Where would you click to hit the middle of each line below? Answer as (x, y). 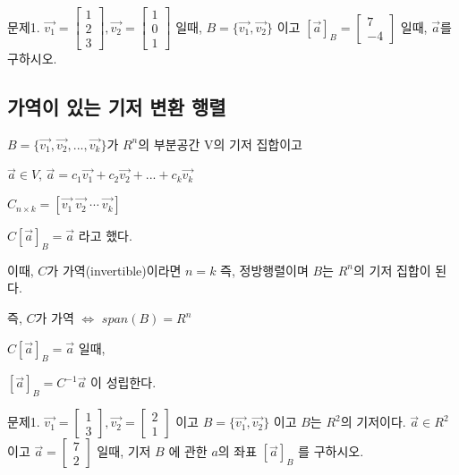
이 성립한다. (123, 382)
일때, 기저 (124, 451)
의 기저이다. (373, 422)
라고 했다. (105, 236)
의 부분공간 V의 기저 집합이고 (220, 144)
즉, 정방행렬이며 (264, 270)
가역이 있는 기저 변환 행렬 (117, 107)
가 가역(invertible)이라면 (114, 270)
